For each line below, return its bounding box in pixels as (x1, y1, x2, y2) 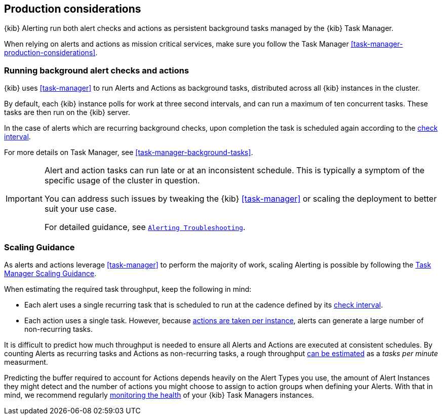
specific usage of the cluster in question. (44, 175, 200, 186)
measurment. (4, 357, 48, 366)
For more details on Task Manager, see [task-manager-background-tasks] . (4, 148, 253, 157)
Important (6, 194, 43, 204)
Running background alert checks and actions (4, 65, 189, 75)
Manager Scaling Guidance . (4, 269, 97, 278)
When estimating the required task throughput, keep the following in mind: (4, 284, 252, 293)
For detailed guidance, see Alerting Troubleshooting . (44, 222, 246, 233)
